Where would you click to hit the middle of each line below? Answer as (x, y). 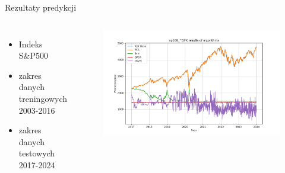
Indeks (31, 44)
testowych (37, 153)
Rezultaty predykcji (41, 7)
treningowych (43, 98)
